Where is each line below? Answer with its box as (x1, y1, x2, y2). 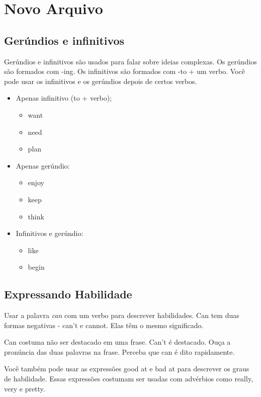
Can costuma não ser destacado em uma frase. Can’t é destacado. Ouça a (4, 337, 231, 347)
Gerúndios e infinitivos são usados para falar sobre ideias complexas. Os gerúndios (4, 56, 257, 66)
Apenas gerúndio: (16, 160, 70, 171)
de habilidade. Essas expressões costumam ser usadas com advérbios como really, (4, 373, 253, 384)
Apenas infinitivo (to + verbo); (16, 93, 112, 103)
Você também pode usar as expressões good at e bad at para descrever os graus (4, 363, 249, 374)
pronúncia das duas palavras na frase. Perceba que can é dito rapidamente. (4, 346, 235, 357)
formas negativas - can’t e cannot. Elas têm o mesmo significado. (4, 320, 204, 330)
